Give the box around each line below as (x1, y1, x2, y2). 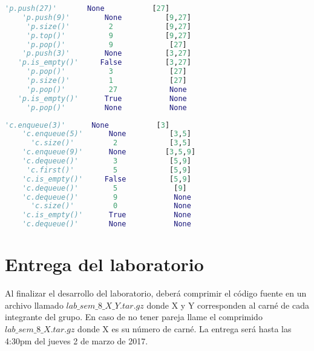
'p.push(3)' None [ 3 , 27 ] (22, 49, 191, 58)
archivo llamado (5, 298, 64, 311)
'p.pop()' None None (26, 103, 187, 112)
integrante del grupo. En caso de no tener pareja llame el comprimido (5, 310, 263, 323)
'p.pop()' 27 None (26, 85, 187, 94)
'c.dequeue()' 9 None (22, 192, 191, 202)
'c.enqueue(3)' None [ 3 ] (5, 120, 170, 130)
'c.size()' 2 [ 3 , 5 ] (30, 139, 191, 148)
